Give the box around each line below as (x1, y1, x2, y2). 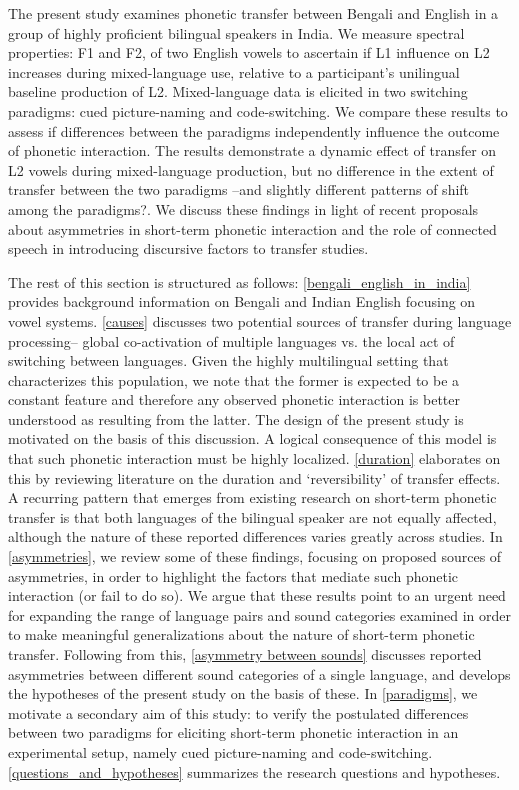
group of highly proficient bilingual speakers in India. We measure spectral (8, 22, 465, 43)
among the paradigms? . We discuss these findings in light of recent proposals (8, 198, 479, 219)
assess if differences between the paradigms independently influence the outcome (8, 120, 500, 141)
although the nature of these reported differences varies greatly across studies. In (8, 526, 503, 547)
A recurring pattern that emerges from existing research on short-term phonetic (8, 487, 497, 508)
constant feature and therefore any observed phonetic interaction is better (8, 389, 460, 410)
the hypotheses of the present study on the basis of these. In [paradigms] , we (8, 683, 478, 704)
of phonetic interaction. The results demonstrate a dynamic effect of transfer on (8, 140, 497, 161)
